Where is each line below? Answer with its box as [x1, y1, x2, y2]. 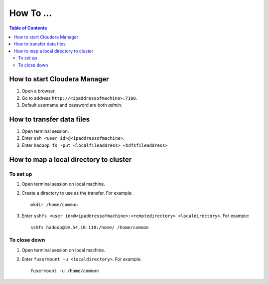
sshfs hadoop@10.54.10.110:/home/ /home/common [30, 225, 149, 230]
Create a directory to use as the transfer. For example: [21, 190, 133, 196]
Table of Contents [9, 25, 47, 31]
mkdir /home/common [30, 202, 78, 207]
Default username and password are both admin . [21, 102, 123, 108]
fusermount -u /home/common [30, 268, 99, 274]
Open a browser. [21, 88, 56, 94]
